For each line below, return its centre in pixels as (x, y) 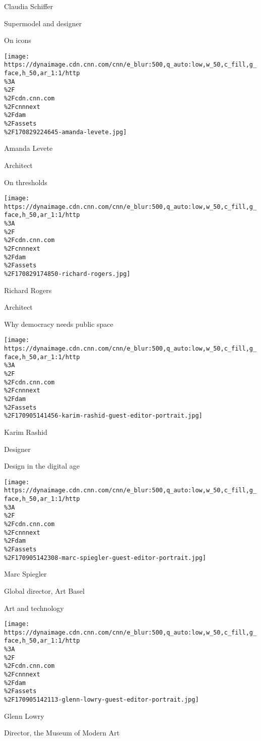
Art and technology (34, 608)
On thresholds (26, 182)
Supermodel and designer (43, 23)
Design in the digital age (42, 466)
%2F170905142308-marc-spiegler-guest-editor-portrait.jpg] (105, 558)
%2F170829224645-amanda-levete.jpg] (66, 132)
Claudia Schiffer (29, 6)
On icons (18, 40)
